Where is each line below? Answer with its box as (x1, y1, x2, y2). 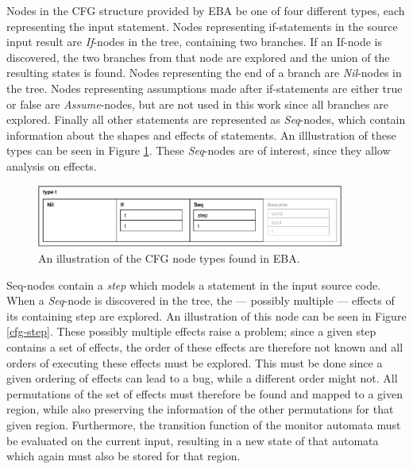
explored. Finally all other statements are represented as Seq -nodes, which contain (6, 111, 406, 128)
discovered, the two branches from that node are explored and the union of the (6, 48, 390, 65)
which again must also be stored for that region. (6, 448, 241, 464)
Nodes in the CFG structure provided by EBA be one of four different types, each (6, 2, 405, 18)
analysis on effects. (6, 157, 97, 174)
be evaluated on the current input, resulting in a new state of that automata (6, 432, 379, 448)
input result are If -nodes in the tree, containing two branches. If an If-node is (6, 33, 382, 50)
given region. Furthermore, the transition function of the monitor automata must (6, 416, 401, 432)
